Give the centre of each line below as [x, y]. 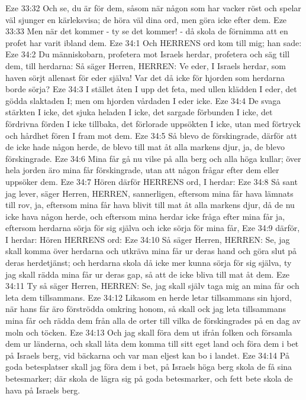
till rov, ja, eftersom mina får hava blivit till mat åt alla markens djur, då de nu [150, 205]
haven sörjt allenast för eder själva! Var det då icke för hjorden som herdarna [145, 77]
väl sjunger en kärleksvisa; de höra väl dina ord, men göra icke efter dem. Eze [146, 19]
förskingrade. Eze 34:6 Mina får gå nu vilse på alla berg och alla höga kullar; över [153, 158]
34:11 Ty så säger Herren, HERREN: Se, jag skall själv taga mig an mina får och [152, 286]
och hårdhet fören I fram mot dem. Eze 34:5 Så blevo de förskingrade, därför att [151, 135]
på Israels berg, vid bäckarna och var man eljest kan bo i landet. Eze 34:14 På [147, 355]
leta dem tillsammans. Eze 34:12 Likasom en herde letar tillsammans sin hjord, [149, 297]
